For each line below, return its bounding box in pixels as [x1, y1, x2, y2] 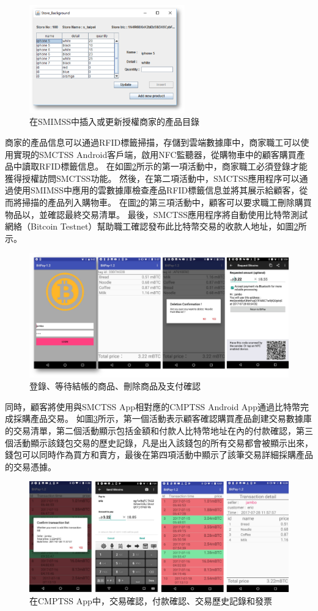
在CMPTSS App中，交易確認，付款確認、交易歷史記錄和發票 [29, 594, 272, 607]
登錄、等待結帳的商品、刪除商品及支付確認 [29, 380, 201, 392]
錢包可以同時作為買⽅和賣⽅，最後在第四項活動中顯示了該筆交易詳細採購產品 [5, 448, 313, 461]
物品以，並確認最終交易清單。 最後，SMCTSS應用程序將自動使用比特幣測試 [5, 208, 308, 220]
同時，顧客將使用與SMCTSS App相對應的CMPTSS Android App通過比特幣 [5, 400, 300, 413]
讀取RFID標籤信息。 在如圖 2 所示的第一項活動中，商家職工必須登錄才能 [21, 160, 308, 173]
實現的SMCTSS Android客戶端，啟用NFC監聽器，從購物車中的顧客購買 [13, 148, 297, 160]
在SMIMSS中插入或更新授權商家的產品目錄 [29, 115, 200, 128]
